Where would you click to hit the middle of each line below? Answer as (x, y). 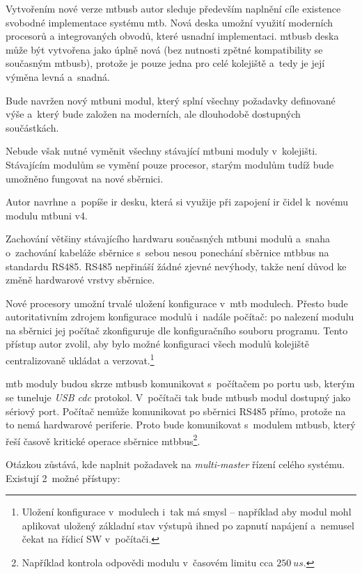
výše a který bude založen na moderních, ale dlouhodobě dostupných (153, 114)
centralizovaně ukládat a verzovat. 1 (80, 359)
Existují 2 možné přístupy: (63, 478)
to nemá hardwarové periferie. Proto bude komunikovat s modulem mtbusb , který (181, 425)
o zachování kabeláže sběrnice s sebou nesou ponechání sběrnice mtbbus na (167, 252)
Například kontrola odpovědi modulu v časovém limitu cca (148, 562)
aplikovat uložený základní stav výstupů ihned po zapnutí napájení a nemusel (188, 525)
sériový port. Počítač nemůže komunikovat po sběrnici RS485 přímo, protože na (176, 411)
